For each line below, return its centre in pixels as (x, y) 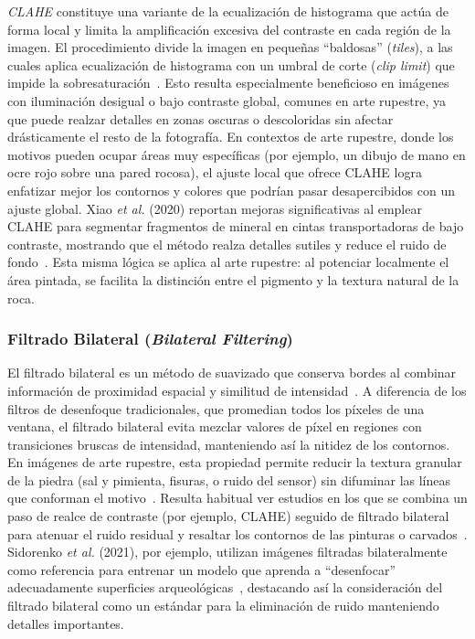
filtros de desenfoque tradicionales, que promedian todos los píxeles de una (216, 408)
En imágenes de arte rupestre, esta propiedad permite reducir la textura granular (235, 462)
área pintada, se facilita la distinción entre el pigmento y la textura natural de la (233, 279)
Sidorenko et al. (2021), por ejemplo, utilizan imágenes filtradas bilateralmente (227, 552)
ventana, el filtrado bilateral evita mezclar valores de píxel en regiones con (215, 426)
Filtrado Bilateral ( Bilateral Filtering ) (150, 339)
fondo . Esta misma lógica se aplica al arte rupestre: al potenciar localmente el (228, 262)
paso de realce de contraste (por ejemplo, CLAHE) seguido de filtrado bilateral (228, 516)
